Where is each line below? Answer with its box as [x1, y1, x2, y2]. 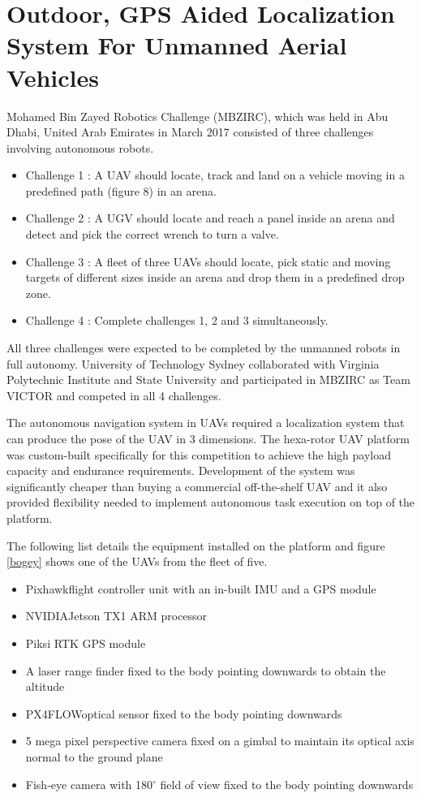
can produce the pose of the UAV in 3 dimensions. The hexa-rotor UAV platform [6, 430, 410, 446]
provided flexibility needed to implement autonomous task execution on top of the [6, 494, 415, 511]
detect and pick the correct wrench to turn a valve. [25, 226, 279, 243]
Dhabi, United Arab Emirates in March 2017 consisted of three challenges [6, 123, 374, 140]
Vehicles [6, 60, 99, 93]
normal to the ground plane [25, 748, 163, 765]
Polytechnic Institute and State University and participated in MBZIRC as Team [6, 371, 410, 388]
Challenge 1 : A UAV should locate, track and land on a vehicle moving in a [25, 166, 405, 183]
